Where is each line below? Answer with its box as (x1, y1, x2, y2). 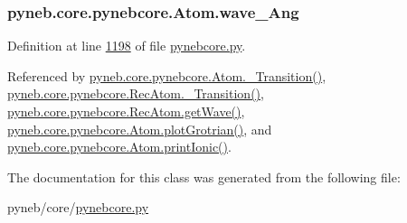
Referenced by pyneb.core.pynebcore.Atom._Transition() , (7, 66, 327, 85)
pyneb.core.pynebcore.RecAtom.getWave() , (7, 102, 245, 120)
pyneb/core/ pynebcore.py (7, 198, 149, 217)
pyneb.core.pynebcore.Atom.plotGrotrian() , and (7, 119, 272, 138)
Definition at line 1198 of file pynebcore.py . (7, 36, 246, 55)
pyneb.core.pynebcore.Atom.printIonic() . (7, 137, 232, 156)
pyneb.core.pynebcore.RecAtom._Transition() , (7, 84, 264, 103)
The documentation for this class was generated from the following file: (7, 167, 401, 186)
